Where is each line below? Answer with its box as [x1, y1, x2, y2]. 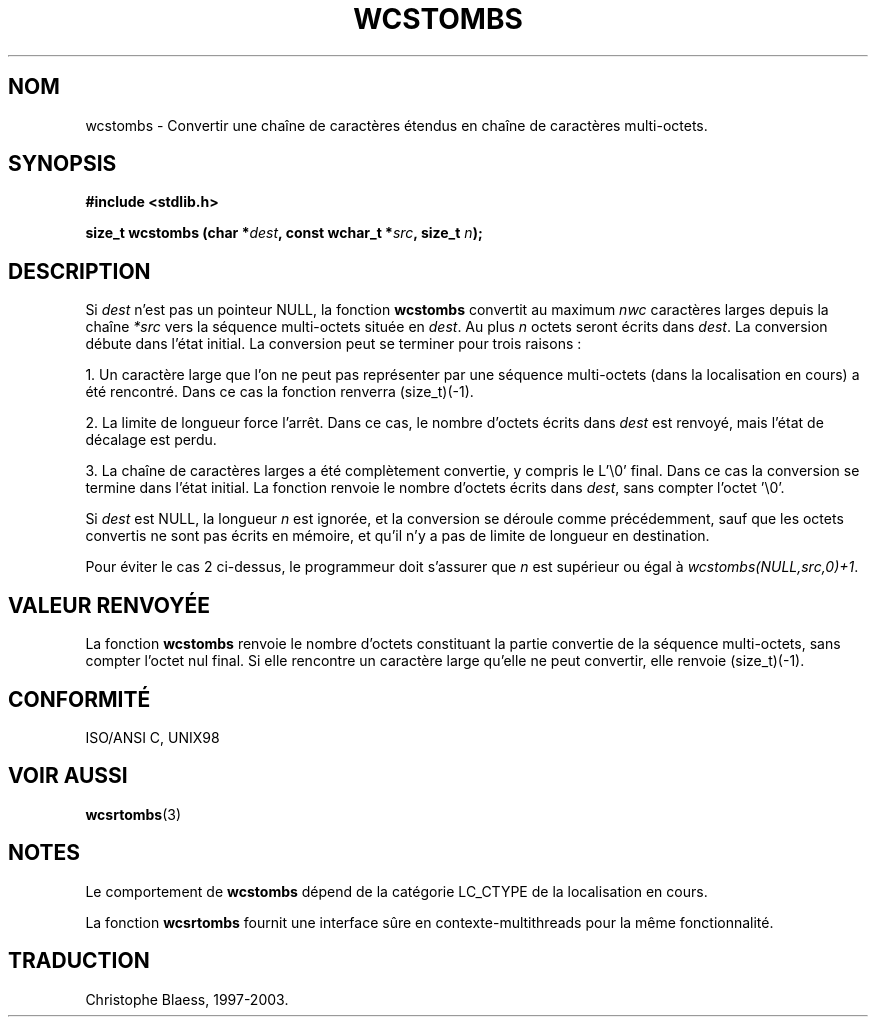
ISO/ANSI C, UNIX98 [85, 728, 220, 746]
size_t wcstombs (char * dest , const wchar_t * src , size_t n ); [85, 224, 483, 242]
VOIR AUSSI [8, 763, 128, 789]
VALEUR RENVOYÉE [8, 592, 210, 618]
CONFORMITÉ [8, 686, 151, 712]
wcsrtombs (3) [85, 805, 182, 823]
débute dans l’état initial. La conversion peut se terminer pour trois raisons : [85, 335, 582, 353]
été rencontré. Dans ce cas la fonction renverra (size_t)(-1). [85, 383, 474, 401]
